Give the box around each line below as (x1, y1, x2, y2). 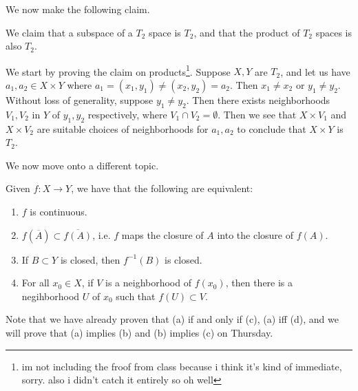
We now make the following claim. (6, 2, 150, 16)
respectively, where (87, 107, 167, 121)
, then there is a (225, 275, 293, 290)
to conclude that (237, 121, 306, 136)
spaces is (315, 25, 352, 39)
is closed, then (60, 252, 120, 266)
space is (149, 25, 181, 39)
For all (21, 275, 50, 290)
